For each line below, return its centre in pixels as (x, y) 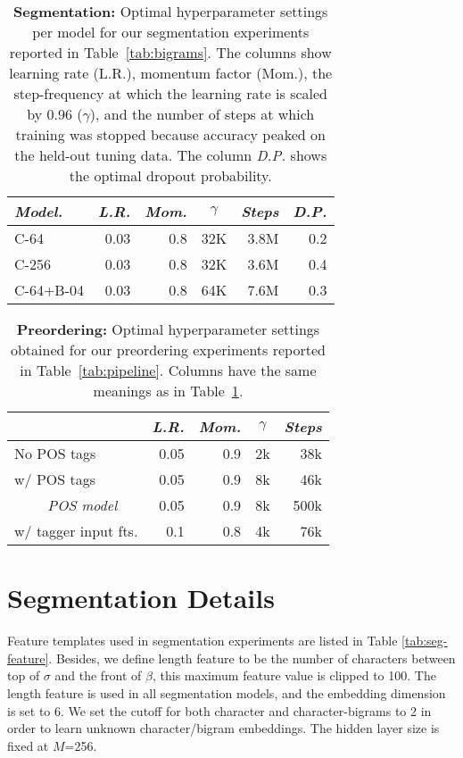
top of (24, 675)
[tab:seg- (425, 641)
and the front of (98, 675)
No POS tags (55, 453)
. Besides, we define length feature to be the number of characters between (252, 658)
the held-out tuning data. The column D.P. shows (171, 155)
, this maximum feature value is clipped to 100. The (294, 675)
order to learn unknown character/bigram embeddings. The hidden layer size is (223, 728)
